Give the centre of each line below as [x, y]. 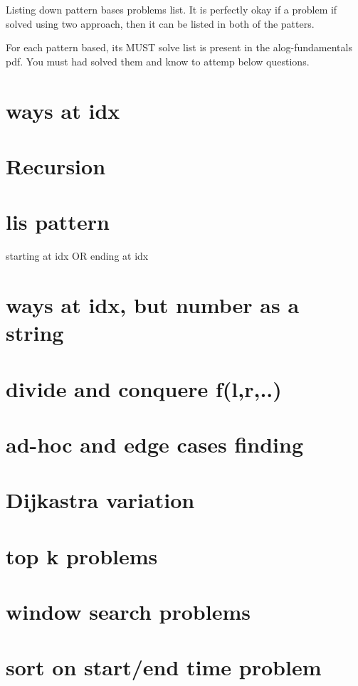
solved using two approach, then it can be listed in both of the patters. [160, 23]
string [35, 333]
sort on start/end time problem [164, 667]
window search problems [128, 612]
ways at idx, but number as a [153, 305]
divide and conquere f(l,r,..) [144, 388]
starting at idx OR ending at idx [77, 256]
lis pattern [58, 222]
